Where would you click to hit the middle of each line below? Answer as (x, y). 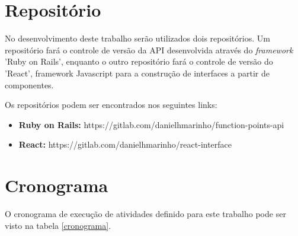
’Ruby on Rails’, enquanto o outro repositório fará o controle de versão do (139, 61)
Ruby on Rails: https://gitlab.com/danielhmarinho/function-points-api (151, 124)
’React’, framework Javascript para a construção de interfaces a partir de (137, 73)
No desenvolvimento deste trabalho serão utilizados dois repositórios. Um (137, 38)
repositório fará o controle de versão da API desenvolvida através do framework (149, 50)
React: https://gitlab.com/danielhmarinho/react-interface (125, 144)
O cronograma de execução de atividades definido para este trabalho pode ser (145, 213)
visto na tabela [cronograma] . (58, 225)
